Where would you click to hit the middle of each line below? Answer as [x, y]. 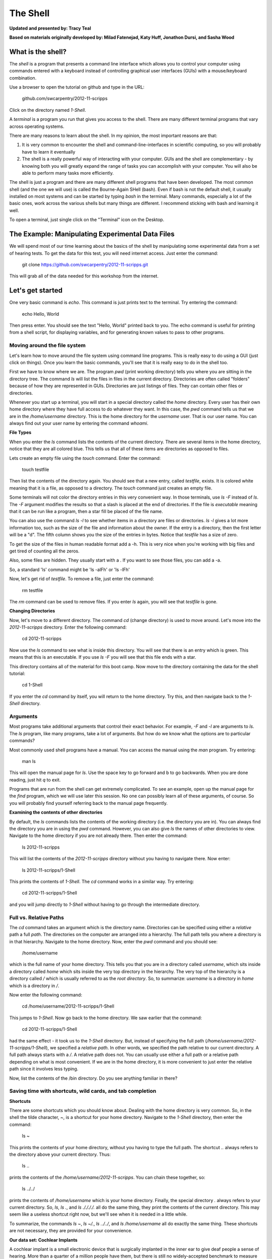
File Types [20, 433]
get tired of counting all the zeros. [45, 551]
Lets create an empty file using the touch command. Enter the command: [85, 458]
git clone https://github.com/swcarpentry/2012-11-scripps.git [85, 264]
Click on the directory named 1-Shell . [48, 110]
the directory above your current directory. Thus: [60, 1155]
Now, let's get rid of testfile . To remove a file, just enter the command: [82, 579]
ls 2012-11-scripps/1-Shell [49, 870]
